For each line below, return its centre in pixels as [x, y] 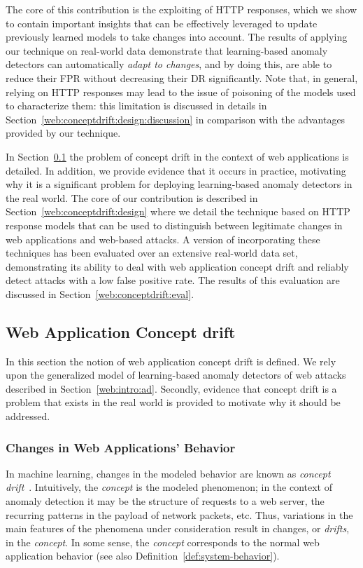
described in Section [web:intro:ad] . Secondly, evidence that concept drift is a [171, 388]
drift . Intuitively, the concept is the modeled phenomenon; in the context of [169, 487]
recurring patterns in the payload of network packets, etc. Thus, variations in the [179, 514]
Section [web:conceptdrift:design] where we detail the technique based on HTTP [178, 211]
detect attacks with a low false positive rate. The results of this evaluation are [173, 280]
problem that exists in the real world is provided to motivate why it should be [173, 402]
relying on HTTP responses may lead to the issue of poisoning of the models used [181, 92]
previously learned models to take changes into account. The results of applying [177, 37]
